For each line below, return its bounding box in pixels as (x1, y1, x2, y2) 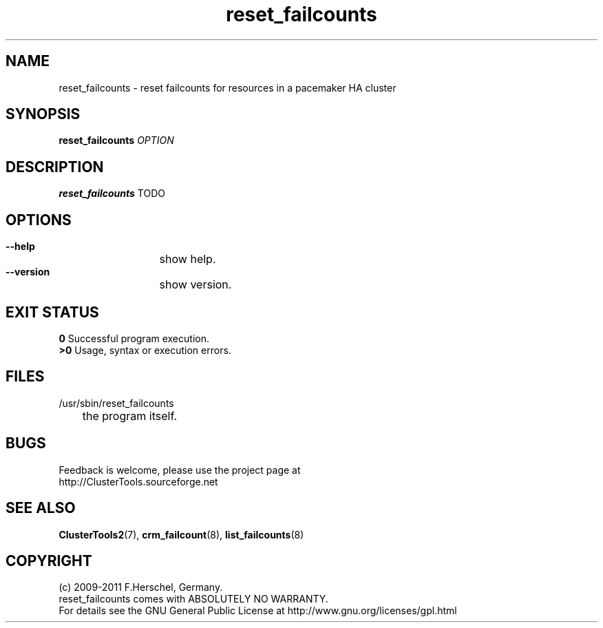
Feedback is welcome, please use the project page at (59, 463, 301, 476)
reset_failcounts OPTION (59, 134, 174, 147)
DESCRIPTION (6, 158, 104, 176)
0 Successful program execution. (59, 332, 209, 344)
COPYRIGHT (6, 552, 92, 569)
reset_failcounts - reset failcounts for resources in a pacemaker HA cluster (59, 81, 396, 94)
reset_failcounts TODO (59, 187, 165, 200)
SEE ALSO (6, 499, 76, 517)
